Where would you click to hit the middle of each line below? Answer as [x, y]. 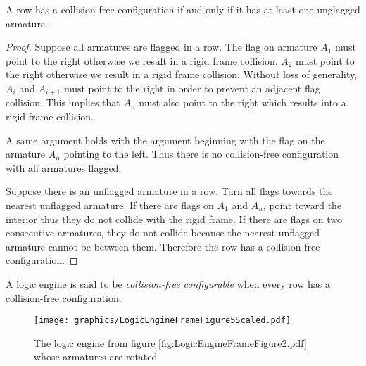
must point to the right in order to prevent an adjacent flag [192, 88]
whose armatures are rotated [96, 356]
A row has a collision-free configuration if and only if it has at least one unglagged [183, 9]
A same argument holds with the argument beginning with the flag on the [165, 140]
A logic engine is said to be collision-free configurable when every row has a [168, 283]
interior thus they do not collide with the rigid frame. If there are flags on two [174, 219]
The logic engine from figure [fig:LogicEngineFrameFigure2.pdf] [170, 342]
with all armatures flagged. [64, 167]
